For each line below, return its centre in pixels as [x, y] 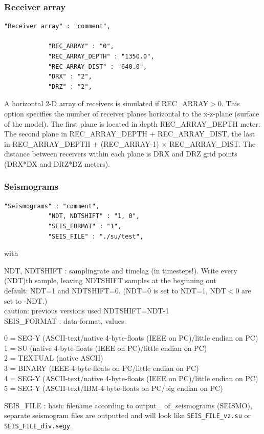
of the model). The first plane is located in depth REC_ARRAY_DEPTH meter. [132, 123]
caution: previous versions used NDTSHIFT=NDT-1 [87, 311]
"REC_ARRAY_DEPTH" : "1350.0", [101, 56]
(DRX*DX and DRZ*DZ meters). [57, 163]
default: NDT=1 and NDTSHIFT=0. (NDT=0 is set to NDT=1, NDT [115, 290]
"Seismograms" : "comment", [52, 206]
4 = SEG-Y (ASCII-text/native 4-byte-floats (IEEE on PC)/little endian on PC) [131, 378]
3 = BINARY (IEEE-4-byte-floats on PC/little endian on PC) [102, 368]
